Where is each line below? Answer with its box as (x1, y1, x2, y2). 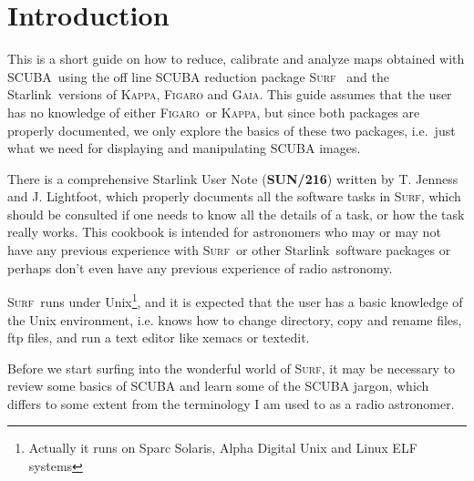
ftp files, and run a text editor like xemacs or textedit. (7, 328, 310, 347)
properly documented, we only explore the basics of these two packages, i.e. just (7, 120, 456, 139)
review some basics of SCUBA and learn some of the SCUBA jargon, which (7, 376, 429, 395)
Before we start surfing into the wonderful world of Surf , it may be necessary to (7, 358, 456, 377)
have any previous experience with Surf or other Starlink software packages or (7, 240, 451, 260)
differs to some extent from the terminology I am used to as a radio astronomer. (7, 394, 455, 413)
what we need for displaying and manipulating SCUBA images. (7, 138, 361, 158)
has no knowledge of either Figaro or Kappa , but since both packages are (7, 102, 420, 121)
